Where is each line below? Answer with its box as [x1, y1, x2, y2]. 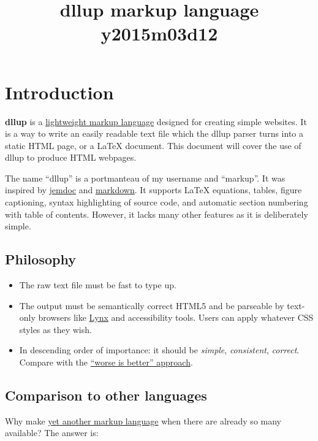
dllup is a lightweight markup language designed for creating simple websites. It [5, 115, 307, 128]
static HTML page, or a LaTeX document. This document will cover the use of [5, 139, 301, 151]
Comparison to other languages [5, 386, 207, 404]
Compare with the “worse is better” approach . [19, 356, 193, 369]
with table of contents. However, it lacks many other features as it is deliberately [5, 207, 308, 220]
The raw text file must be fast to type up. [19, 278, 176, 291]
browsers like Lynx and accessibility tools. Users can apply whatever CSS [38, 311, 314, 324]
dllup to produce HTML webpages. [5, 151, 137, 164]
